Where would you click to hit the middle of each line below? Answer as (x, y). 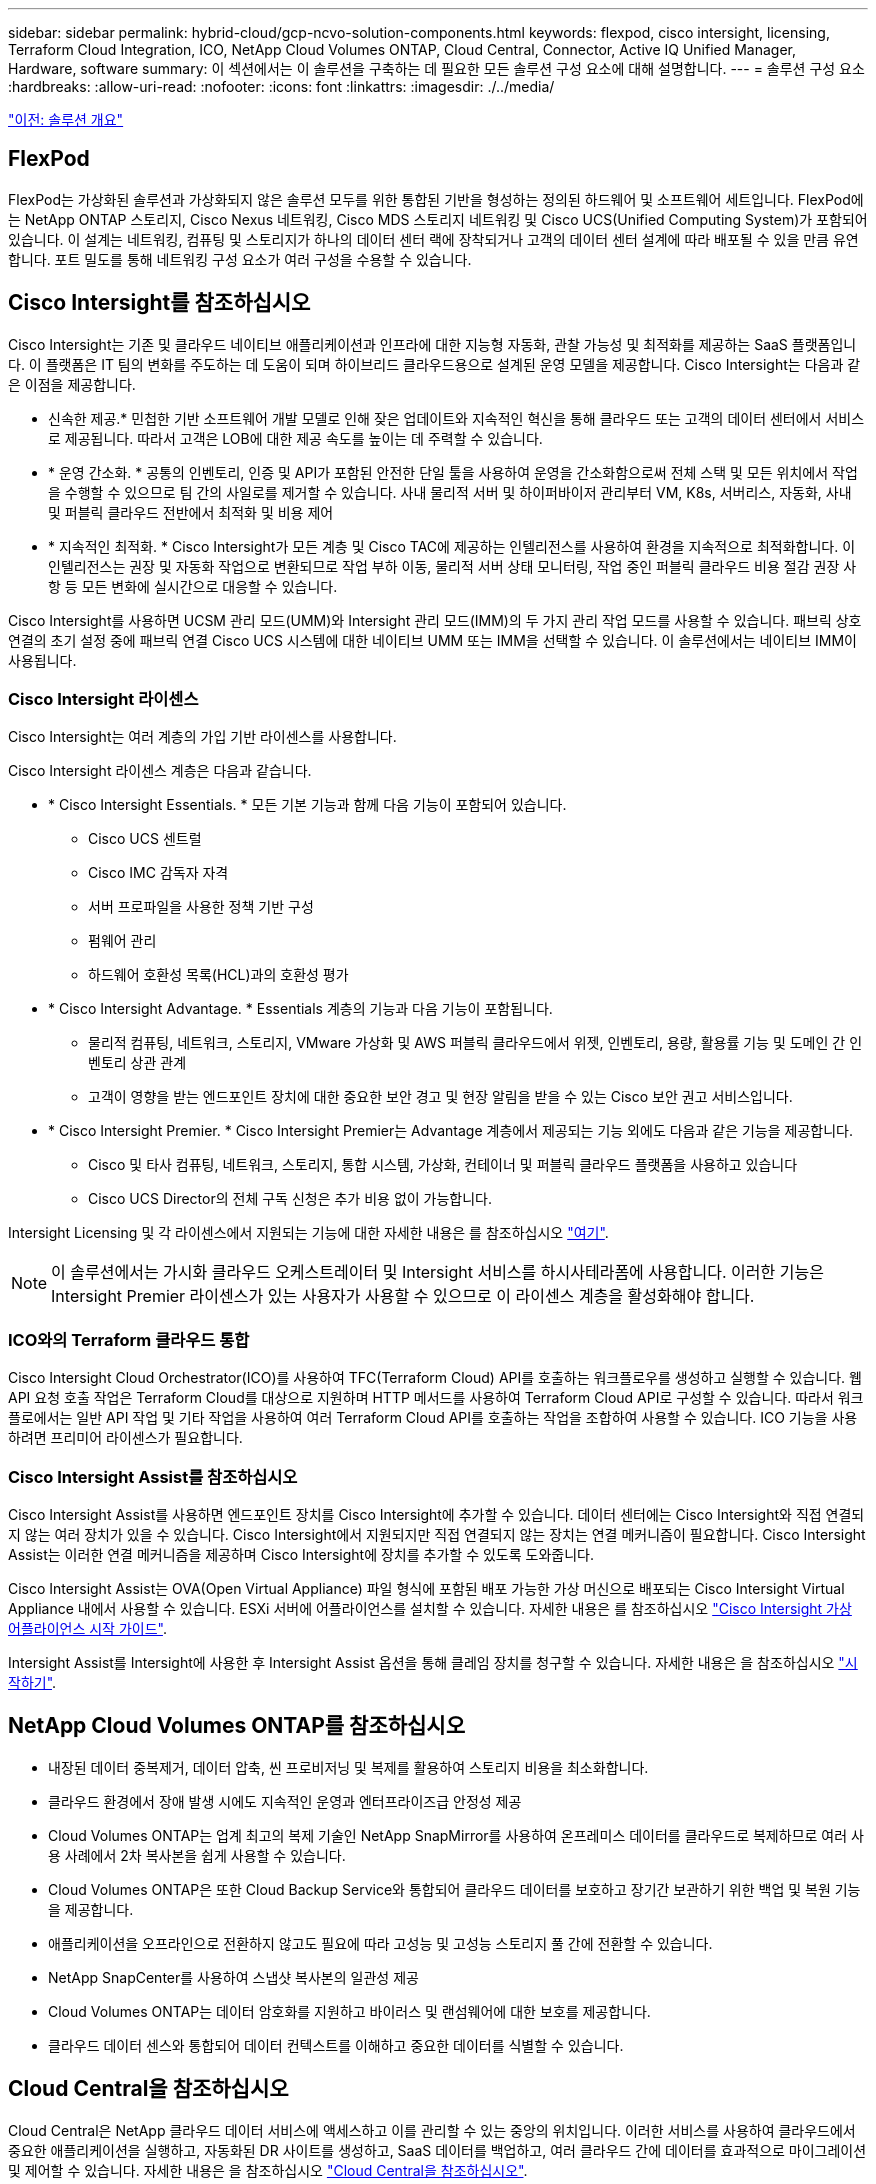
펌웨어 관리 (122, 941)
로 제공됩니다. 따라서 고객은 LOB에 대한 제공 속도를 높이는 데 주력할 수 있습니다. (295, 438)
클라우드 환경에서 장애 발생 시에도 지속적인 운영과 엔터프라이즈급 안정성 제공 (285, 1801)
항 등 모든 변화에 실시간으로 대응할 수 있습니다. (193, 586)
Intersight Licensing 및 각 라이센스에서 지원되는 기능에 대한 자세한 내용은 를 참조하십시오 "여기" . (308, 1233)
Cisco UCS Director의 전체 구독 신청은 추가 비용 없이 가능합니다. (290, 1199)
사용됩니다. (42, 660)
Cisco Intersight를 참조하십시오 (159, 303)
